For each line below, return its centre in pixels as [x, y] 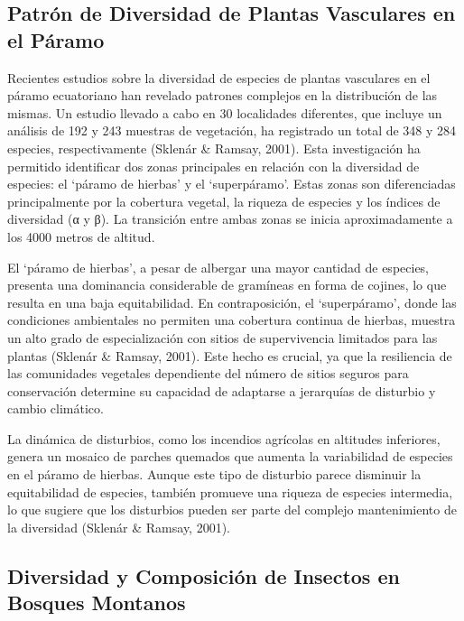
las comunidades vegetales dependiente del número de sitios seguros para [208, 373]
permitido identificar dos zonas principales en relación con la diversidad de [213, 166]
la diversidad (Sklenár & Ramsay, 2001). [119, 527]
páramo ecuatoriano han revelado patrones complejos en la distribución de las [223, 95]
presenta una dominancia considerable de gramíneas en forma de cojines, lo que [227, 285]
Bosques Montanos [97, 602]
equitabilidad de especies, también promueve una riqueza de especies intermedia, [230, 491]
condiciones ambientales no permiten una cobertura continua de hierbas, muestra [232, 320]
